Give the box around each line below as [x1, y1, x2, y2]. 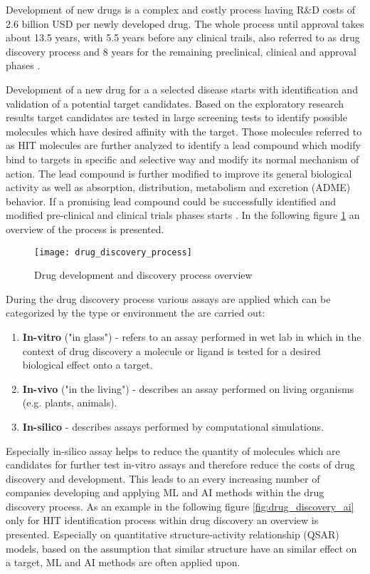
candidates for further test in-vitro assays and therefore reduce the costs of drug [6, 457, 355, 472]
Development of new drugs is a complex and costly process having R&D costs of [6, 2, 356, 16]
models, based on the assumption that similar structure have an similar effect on [6, 540, 357, 555]
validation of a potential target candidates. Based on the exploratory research [6, 96, 344, 111]
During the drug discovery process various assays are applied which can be [6, 291, 331, 306]
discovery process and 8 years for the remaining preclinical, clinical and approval [6, 43, 356, 58]
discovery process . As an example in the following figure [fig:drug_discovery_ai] [6, 498, 354, 513]
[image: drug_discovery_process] [34, 247, 192, 257]
